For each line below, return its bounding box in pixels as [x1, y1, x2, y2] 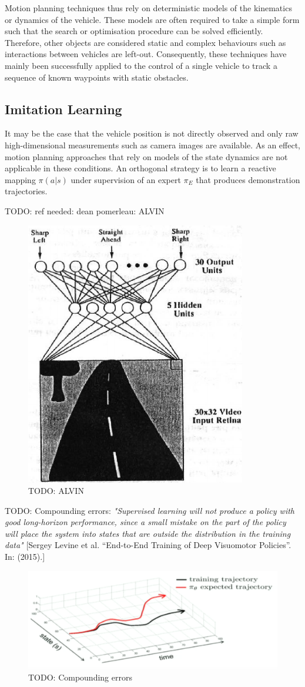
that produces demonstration [196, 173, 300, 185]
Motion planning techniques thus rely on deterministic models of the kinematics [5, 2, 292, 14]
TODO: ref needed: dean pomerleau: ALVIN [5, 204, 165, 217]
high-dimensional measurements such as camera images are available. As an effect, [5, 138, 301, 151]
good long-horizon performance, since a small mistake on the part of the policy [5, 516, 286, 528]
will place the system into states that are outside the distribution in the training [5, 527, 291, 539]
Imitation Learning [5, 99, 122, 118]
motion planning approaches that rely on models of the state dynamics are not [5, 150, 288, 162]
